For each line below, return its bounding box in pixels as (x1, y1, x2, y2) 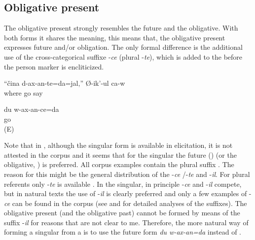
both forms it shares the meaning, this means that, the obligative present (4, 32, 225, 42)
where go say (4, 87, 43, 98)
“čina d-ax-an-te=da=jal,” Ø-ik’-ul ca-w (4, 78, 125, 88)
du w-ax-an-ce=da (4, 104, 59, 114)
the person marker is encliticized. (4, 61, 104, 71)
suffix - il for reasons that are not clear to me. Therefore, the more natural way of (4, 217, 249, 227)
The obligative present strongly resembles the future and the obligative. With (4, 23, 238, 33)
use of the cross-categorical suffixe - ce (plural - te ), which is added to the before (4, 51, 243, 62)
